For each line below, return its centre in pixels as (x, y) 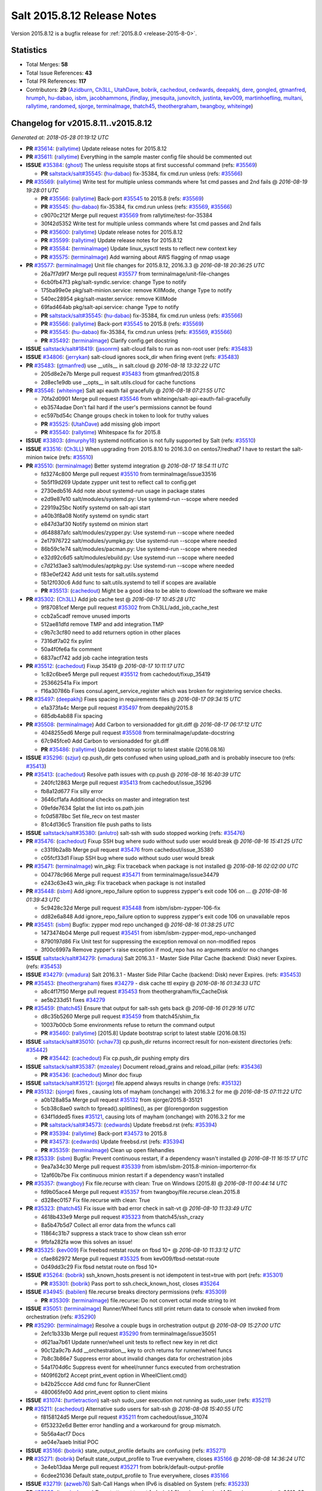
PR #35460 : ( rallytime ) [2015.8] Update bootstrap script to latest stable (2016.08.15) (144, 1033)
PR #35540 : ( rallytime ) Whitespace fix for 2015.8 (101, 432)
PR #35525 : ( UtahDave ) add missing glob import (100, 424)
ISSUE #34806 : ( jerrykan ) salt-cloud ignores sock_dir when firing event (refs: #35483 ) (133, 357)
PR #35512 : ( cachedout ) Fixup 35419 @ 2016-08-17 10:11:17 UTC (105, 666)
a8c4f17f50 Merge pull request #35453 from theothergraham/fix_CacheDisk (134, 992)
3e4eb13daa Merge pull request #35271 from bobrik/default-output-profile (132, 1467)
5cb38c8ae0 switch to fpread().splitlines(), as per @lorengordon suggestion (134, 1108)
